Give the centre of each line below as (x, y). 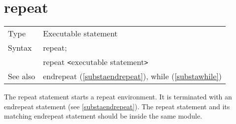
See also (22, 76)
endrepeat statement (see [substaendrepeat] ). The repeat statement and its (117, 106)
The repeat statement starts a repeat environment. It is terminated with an (118, 97)
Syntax (20, 48)
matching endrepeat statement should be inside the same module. (103, 116)
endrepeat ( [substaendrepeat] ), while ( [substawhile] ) (132, 76)
